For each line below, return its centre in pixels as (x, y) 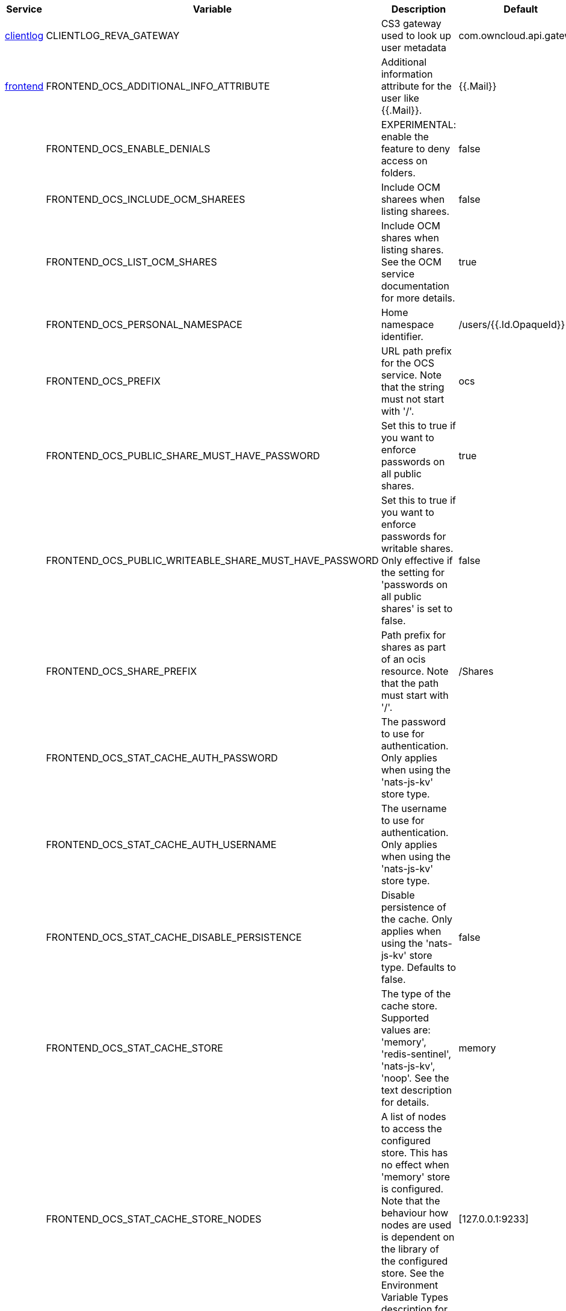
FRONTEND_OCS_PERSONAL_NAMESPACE (144, 324)
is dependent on (418, 1237)
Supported (405, 1018)
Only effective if (417, 560)
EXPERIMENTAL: (419, 125)
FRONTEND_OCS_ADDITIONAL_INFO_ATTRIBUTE (158, 86)
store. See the (413, 1273)
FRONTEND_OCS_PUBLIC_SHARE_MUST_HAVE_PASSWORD (183, 456)
